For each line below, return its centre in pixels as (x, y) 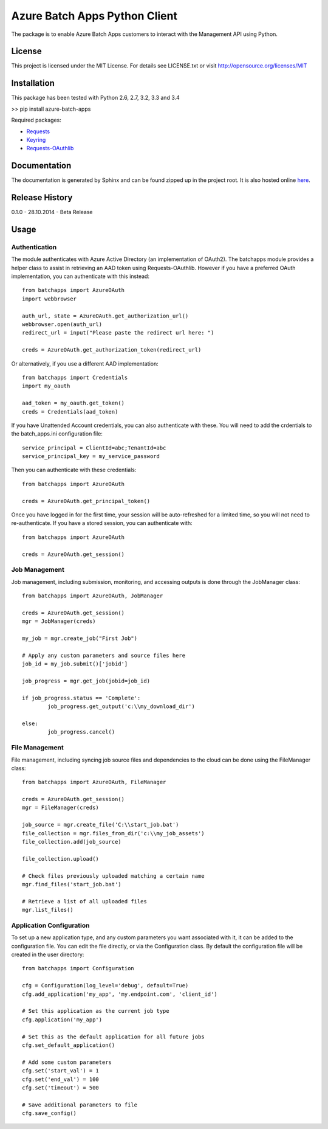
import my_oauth (46, 386)
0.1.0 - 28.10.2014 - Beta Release (52, 212)
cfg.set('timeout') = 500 (61, 1088)
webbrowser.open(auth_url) (62, 325)
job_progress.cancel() (81, 732)
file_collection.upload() (61, 859)
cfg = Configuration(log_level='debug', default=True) (105, 986)
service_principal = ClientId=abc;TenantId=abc (94, 448)
